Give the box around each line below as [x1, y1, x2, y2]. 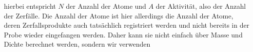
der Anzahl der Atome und [66, 1, 146, 11]
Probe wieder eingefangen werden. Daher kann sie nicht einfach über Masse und [4, 29, 243, 39]
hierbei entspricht [4, 1, 56, 11]
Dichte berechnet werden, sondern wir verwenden [4, 39, 151, 49]
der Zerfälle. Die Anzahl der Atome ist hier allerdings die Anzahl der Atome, [4, 10, 234, 20]
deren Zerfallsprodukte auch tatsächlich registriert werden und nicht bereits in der [4, 20, 250, 30]
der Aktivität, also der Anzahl [156, 1, 246, 11]
